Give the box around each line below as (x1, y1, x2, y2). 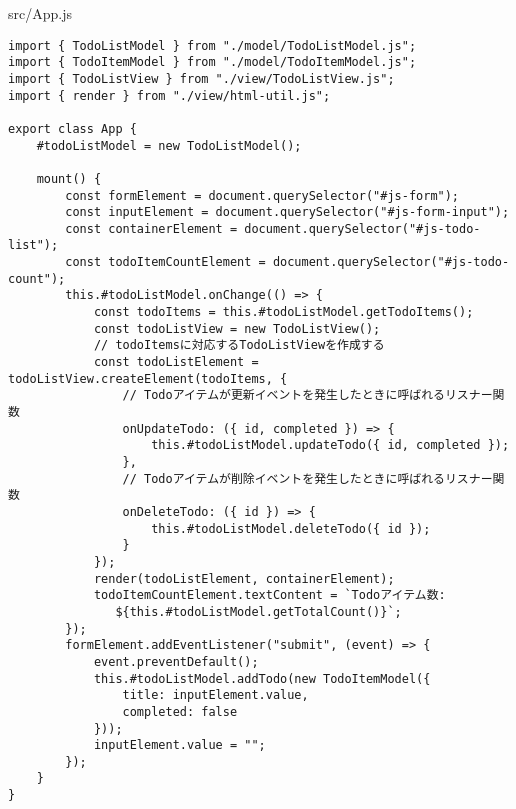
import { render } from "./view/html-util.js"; (8, 88, 331, 103)
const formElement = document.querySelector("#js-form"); (65, 188, 460, 203)
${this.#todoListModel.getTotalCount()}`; (115, 604, 402, 619)
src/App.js (8, 3, 72, 23)
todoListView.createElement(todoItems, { (8, 371, 288, 386)
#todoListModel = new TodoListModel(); (36, 138, 302, 153)
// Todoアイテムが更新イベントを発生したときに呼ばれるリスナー (122, 388, 493, 403)
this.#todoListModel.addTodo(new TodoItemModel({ (93, 671, 431, 686)
